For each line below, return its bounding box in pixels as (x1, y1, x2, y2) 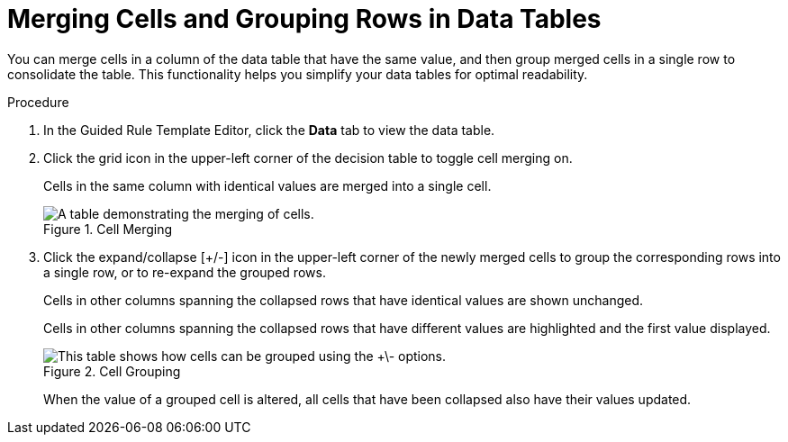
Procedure (7, 94, 69, 110)
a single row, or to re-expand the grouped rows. (43, 264, 326, 280)
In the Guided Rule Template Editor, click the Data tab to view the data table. (43, 122, 495, 138)
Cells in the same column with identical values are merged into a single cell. (43, 177, 492, 194)
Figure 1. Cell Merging (43, 221, 173, 237)
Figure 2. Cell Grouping (43, 363, 181, 379)
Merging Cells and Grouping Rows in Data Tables (7, 4, 602, 34)
